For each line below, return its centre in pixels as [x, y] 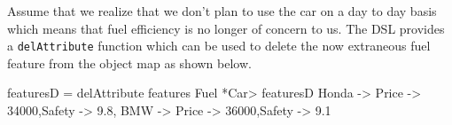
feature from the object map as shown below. [129, 62]
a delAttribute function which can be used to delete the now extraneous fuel [219, 46]
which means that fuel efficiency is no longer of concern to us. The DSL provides [226, 28]
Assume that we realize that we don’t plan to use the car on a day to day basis [222, 11]
